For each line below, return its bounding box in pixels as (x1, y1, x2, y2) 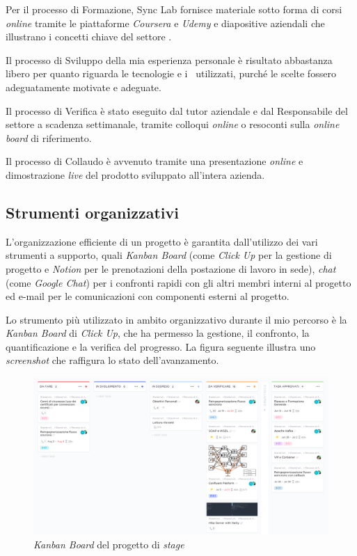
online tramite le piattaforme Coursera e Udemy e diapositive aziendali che (6, 15, 325, 30)
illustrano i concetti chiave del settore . (6, 29, 172, 44)
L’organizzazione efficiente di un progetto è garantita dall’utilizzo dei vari (6, 234, 318, 248)
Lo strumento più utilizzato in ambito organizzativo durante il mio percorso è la (6, 312, 347, 326)
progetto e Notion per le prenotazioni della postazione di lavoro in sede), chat (6, 261, 336, 276)
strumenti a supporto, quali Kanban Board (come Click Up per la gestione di (6, 248, 332, 262)
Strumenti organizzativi (6, 201, 179, 223)
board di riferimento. (6, 130, 92, 145)
